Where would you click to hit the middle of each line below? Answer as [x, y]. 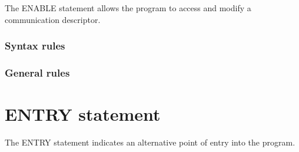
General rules [37, 72]
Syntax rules [35, 46]
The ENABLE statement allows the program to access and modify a [128, 8]
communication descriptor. [53, 19]
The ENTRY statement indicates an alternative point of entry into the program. [150, 142]
